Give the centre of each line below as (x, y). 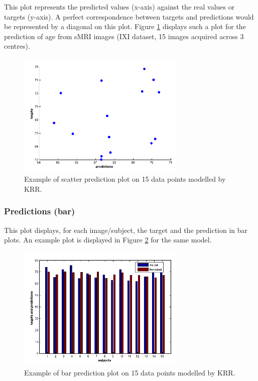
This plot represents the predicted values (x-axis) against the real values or (119, 7)
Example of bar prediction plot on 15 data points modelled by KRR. (130, 373)
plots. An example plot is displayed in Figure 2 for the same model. (108, 240)
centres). (17, 46)
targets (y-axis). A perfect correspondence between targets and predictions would (129, 16)
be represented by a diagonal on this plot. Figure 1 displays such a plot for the (125, 26)
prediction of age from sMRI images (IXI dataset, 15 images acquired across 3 (124, 36)
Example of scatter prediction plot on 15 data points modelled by (125, 179)
